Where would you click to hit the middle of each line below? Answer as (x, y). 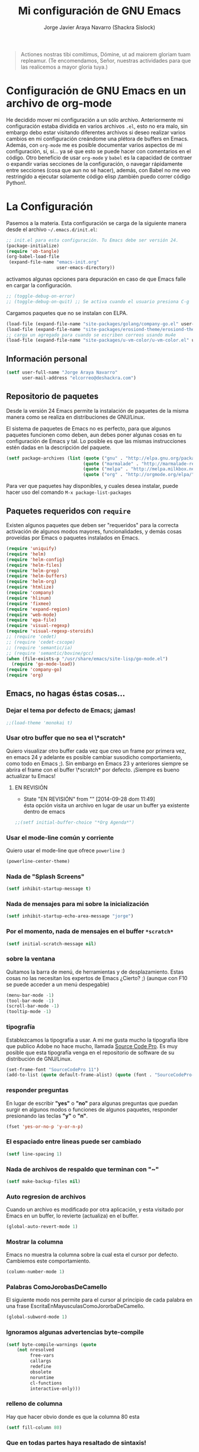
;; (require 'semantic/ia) (39, 648)
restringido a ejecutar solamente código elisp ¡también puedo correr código (98, 176)
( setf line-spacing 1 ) (34, 1154)
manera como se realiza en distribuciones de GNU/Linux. (76, 417)
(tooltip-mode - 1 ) (29, 1012)
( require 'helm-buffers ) (37, 576)
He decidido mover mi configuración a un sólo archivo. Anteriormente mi (95, 120)
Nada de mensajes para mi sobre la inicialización (78, 904)
